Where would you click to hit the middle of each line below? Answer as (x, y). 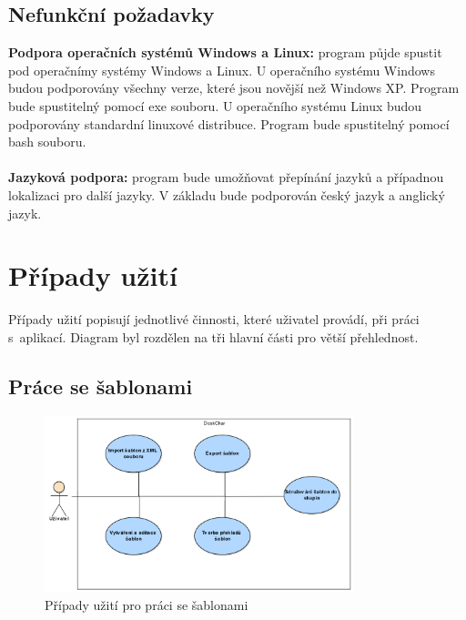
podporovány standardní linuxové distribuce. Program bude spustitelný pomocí (229, 123)
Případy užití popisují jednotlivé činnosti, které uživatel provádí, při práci (214, 319)
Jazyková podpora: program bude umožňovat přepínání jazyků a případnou (226, 177)
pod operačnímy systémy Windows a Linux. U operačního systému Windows (222, 70)
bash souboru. (47, 142)
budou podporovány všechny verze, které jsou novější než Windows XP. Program (234, 88)
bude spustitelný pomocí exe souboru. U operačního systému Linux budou (215, 105)
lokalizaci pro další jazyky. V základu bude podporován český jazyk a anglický (227, 194)
